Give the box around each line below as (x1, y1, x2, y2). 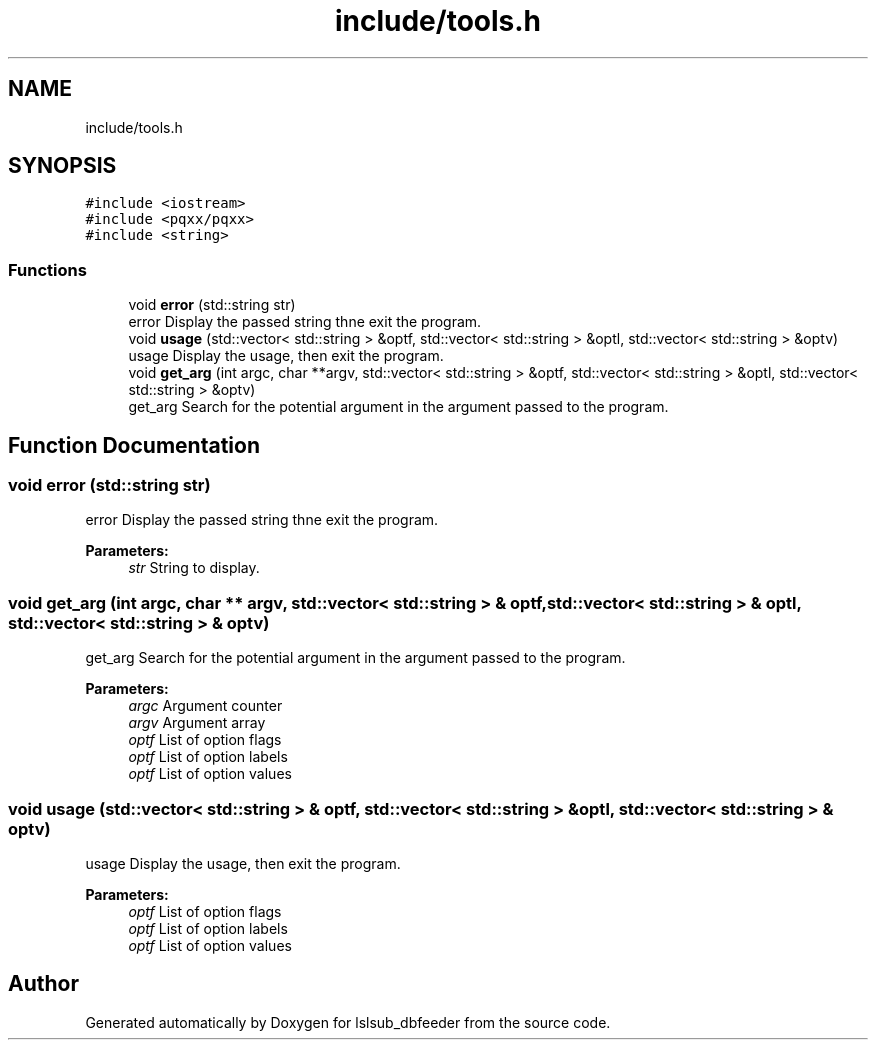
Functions (8, 259, 87, 280)
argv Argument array (128, 714, 266, 732)
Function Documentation (8, 432, 260, 458)
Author (8, 971, 79, 997)
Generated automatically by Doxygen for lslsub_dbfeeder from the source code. (85, 1013, 611, 1031)
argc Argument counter (128, 697, 283, 715)
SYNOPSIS (8, 153, 117, 179)
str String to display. (128, 559, 260, 577)
